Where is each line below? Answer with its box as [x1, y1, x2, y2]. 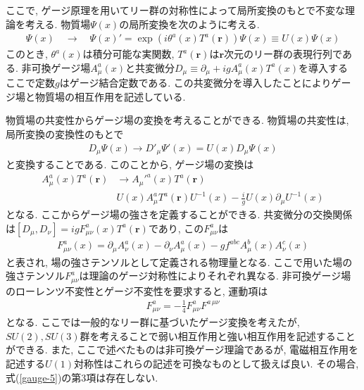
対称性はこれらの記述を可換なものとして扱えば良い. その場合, [74, 356, 359, 371]
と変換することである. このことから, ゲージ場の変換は [6, 157, 254, 172]
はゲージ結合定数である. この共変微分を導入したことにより [59, 75, 332, 90]
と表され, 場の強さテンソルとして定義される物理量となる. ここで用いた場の [6, 254, 353, 269]
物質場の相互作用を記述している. [34, 89, 186, 103]
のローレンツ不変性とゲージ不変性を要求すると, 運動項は [6, 283, 268, 298]
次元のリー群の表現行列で [224, 46, 342, 61]
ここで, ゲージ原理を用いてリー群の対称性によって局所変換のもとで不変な [6, 3, 346, 17]
